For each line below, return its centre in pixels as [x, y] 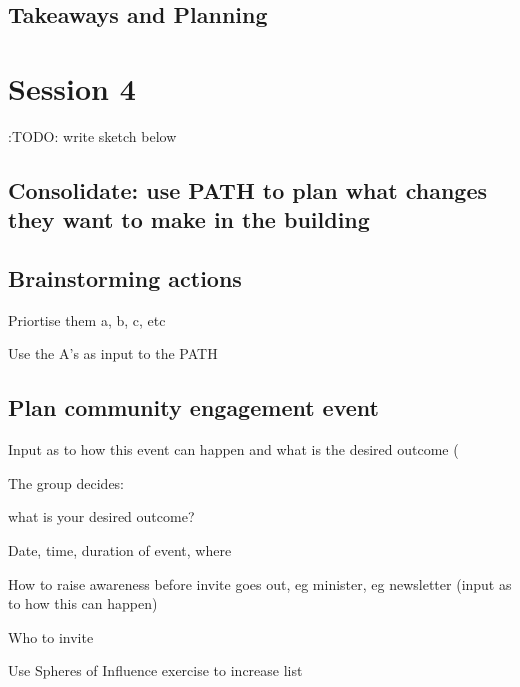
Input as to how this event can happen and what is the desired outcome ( [233, 449]
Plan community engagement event [193, 407]
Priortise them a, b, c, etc [87, 319]
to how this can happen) [83, 603]
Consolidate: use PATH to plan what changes [248, 189]
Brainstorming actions [125, 278]
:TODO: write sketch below [92, 135]
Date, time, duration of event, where [120, 550]
